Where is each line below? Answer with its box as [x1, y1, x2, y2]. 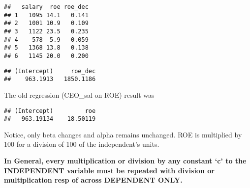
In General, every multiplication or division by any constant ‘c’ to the [4, 156, 247, 165]
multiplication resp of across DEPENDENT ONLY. [4, 175, 183, 185]
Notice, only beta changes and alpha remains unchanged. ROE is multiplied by [4, 129, 242, 139]
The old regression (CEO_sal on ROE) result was [4, 89, 155, 100]
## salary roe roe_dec [4, 3, 89, 10]
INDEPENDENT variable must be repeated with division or [4, 165, 215, 175]
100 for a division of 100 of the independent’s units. [4, 139, 159, 149]
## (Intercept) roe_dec [4, 67, 96, 75]
